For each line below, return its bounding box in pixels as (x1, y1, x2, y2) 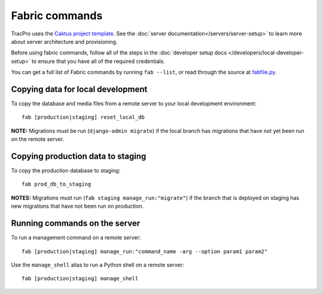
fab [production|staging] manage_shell (22, 275, 139, 282)
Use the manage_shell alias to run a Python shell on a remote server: (11, 261, 185, 268)
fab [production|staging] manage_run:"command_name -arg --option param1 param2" (22, 248, 268, 254)
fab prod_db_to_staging (22, 181, 92, 188)
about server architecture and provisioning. (11, 38, 118, 45)
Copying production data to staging (11, 151, 147, 161)
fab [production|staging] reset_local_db (22, 114, 145, 121)
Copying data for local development (11, 84, 148, 94)
